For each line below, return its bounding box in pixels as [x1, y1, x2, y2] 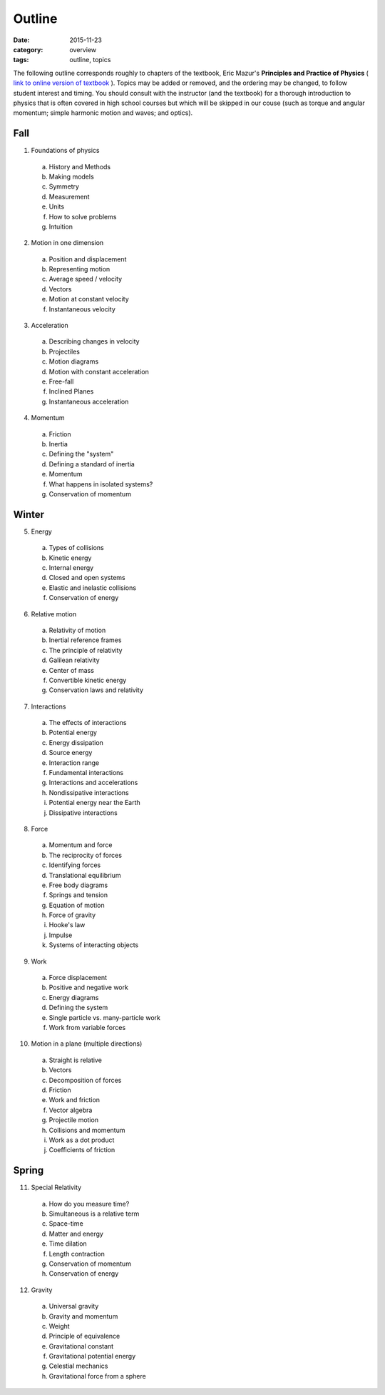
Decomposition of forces [48, 1076, 122, 1084]
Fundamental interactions [48, 769, 124, 777]
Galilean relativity [48, 656, 100, 664]
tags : [13, 56, 29, 64]
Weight [48, 1321, 71, 1330]
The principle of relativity [48, 646, 123, 654]
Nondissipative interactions [48, 788, 130, 796]
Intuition [48, 222, 73, 231]
